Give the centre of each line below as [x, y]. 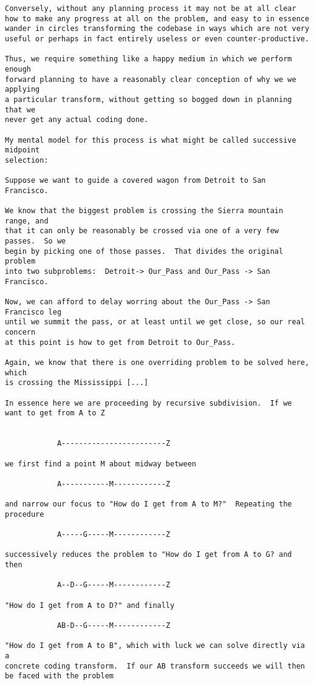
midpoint [22, 150]
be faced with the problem [59, 676]
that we [20, 110]
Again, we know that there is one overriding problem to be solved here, [157, 362]
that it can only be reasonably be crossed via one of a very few [142, 231]
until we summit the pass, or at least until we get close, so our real [155, 322]
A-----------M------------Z [114, 484]
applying [22, 90]
